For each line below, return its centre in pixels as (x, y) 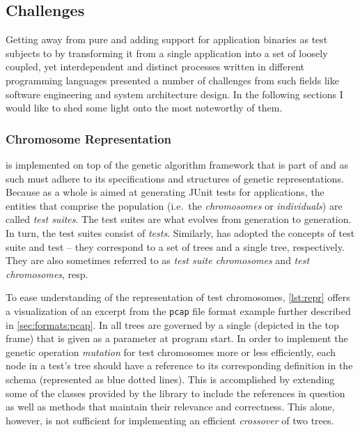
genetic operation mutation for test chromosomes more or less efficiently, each (171, 352)
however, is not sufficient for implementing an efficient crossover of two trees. (170, 420)
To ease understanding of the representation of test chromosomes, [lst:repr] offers (178, 297)
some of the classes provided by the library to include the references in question (175, 393)
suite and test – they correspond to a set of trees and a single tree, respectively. (175, 246)
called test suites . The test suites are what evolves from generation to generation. (179, 219)
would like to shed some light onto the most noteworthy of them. (144, 108)
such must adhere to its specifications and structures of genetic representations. (175, 178)
